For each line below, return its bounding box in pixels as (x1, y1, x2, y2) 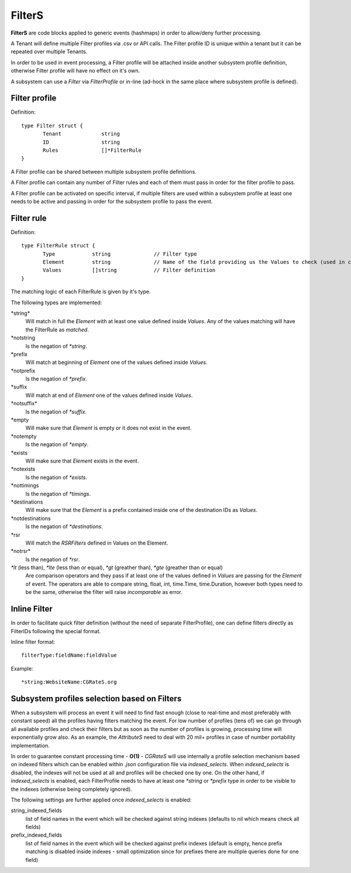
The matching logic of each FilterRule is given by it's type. (11, 288, 151, 295)
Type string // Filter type (43, 250, 197, 257)
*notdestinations (11, 515, 51, 522)
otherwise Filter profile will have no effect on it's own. (11, 67, 140, 74)
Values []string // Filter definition (43, 267, 216, 274)
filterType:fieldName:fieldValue (21, 652, 117, 659)
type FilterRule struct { (21, 242, 96, 249)
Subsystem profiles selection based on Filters (11, 694, 182, 704)
